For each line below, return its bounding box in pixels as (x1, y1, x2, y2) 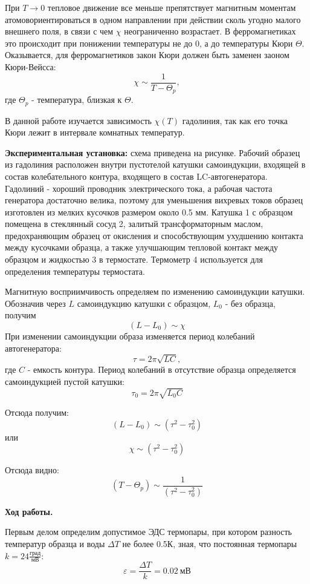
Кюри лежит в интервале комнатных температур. (5, 126, 185, 139)
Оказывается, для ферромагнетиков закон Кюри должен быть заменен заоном (5, 48, 289, 61)
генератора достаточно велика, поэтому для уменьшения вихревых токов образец (5, 194, 303, 206)
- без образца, (225, 297, 276, 309)
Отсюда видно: (5, 464, 59, 476)
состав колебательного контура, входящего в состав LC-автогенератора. (5, 169, 268, 182)
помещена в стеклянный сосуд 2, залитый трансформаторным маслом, (5, 217, 263, 230)
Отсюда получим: (5, 406, 69, 419)
